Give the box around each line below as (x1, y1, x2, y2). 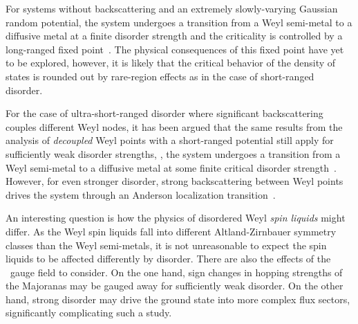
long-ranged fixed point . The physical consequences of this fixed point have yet (6, 42, 344, 56)
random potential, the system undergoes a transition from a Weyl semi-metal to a (6, 15, 352, 29)
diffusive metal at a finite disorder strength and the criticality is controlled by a (6, 28, 343, 43)
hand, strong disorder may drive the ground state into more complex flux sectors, (6, 291, 350, 306)
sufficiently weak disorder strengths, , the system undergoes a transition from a (6, 146, 341, 161)
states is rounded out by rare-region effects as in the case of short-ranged (6, 69, 314, 83)
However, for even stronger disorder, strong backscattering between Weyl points (6, 174, 343, 188)
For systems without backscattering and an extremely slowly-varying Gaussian (6, 1, 338, 15)
